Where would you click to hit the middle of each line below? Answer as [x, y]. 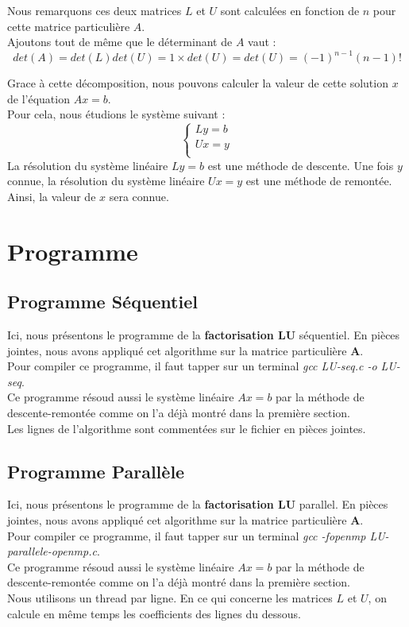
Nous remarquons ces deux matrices [95, 10]
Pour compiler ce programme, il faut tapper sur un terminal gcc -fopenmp [187, 535]
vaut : [262, 42]
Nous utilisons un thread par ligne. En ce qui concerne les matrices [170, 597]
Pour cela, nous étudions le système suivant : [116, 114]
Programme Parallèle [96, 471]
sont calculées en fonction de [290, 10]
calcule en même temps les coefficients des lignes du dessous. [154, 613]
